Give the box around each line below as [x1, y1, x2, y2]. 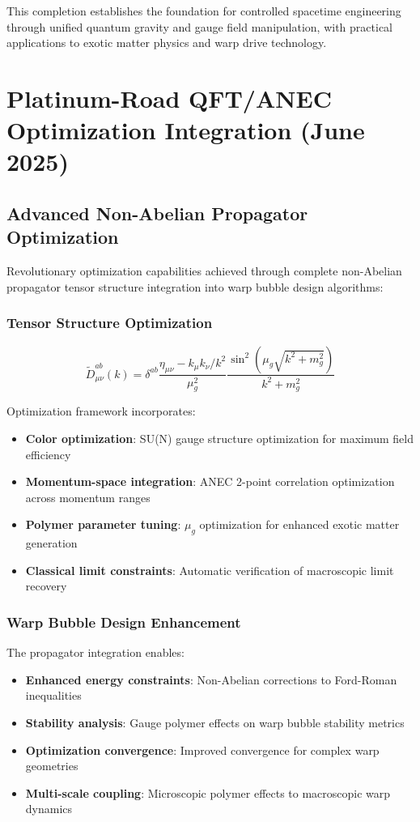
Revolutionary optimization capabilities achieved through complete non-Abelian [6, 262, 402, 279]
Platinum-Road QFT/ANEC [6, 81, 332, 114]
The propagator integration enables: [6, 644, 185, 661]
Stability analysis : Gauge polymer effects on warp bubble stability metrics [25, 713, 405, 730]
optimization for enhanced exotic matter [199, 516, 400, 533]
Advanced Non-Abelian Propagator [6, 200, 308, 225]
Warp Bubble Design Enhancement [6, 611, 241, 632]
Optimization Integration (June [6, 113, 365, 147]
